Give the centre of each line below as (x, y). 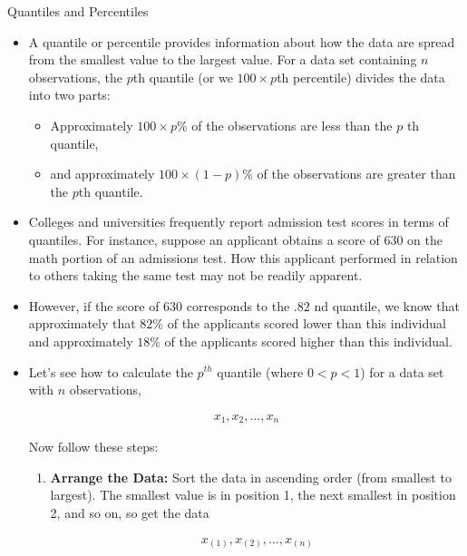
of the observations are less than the (292, 125)
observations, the (76, 77)
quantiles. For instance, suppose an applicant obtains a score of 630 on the (235, 239)
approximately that (82, 323)
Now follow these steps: (93, 447)
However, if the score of (94, 305)
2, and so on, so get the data (130, 512)
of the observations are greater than (356, 174)
